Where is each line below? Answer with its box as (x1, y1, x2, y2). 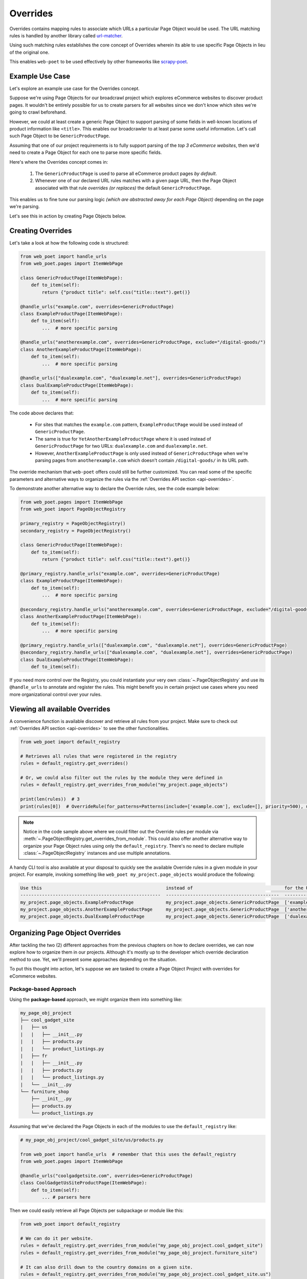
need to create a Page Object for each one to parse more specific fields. (9, 149, 162, 156)
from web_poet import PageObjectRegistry (20, 506, 126, 512)
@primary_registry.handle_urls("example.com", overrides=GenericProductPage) (20, 570, 220, 577)
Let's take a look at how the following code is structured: (9, 239, 129, 246)
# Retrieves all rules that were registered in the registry (20, 753, 177, 759)
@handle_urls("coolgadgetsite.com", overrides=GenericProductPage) (20, 1173, 193, 1179)
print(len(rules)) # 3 (20, 796, 80, 802)
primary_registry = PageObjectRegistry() (20, 521, 126, 526)
